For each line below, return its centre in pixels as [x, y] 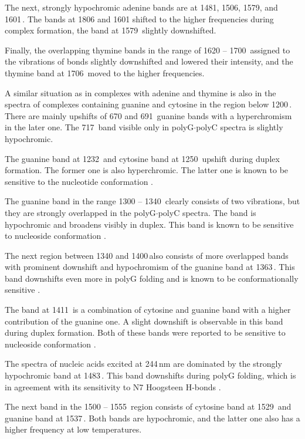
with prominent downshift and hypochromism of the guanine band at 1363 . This [150, 267]
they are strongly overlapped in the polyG [80, 212]
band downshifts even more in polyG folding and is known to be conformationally [152, 278]
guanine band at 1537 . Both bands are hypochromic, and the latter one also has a [152, 418]
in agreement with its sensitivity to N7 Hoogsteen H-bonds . [113, 386]
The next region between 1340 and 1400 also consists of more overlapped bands [147, 255]
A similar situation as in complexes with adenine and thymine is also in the [140, 92]
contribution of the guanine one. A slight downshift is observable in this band [144, 321]
